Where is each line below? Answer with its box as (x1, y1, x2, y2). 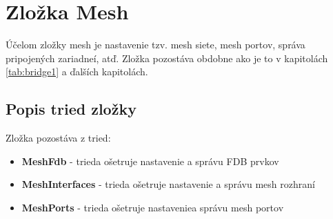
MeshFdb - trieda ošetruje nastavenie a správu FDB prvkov (21, 153, 279, 168)
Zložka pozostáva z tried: (6, 131, 111, 145)
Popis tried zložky (6, 98, 137, 120)
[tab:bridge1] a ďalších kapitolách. (6, 64, 148, 79)
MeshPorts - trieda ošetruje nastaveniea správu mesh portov (21, 200, 284, 214)
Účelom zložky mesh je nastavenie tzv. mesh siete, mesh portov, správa (6, 37, 305, 52)
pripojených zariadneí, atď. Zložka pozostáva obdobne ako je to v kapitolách (6, 50, 328, 65)
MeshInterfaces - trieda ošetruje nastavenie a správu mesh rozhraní (21, 177, 315, 191)
